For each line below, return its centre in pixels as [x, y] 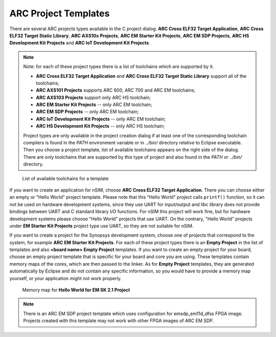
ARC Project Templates [60, 13]
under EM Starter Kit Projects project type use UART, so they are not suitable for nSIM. [101, 226]
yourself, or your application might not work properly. [66, 278]
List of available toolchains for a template [65, 178]
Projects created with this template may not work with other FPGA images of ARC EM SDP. [119, 321]
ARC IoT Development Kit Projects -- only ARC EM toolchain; [101, 119]
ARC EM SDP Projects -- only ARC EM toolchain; [87, 112]
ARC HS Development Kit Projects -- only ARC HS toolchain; [100, 126]
